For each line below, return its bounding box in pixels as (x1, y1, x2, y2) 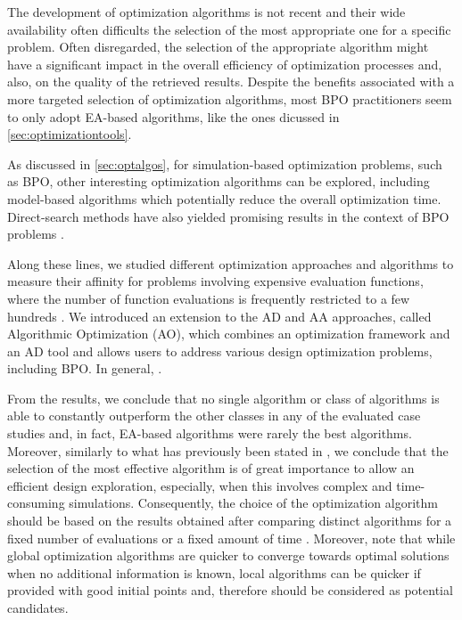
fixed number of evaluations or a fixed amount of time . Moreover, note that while (7, 528, 456, 547)
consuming (7, 494, 65, 512)
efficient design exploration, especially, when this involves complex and (7, 476, 392, 494)
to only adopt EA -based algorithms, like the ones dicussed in (7, 107, 340, 126)
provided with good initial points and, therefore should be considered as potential (7, 581, 453, 600)
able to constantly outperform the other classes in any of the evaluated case (7, 406, 421, 425)
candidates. (7, 599, 69, 616)
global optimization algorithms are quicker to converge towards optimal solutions (7, 546, 450, 565)
